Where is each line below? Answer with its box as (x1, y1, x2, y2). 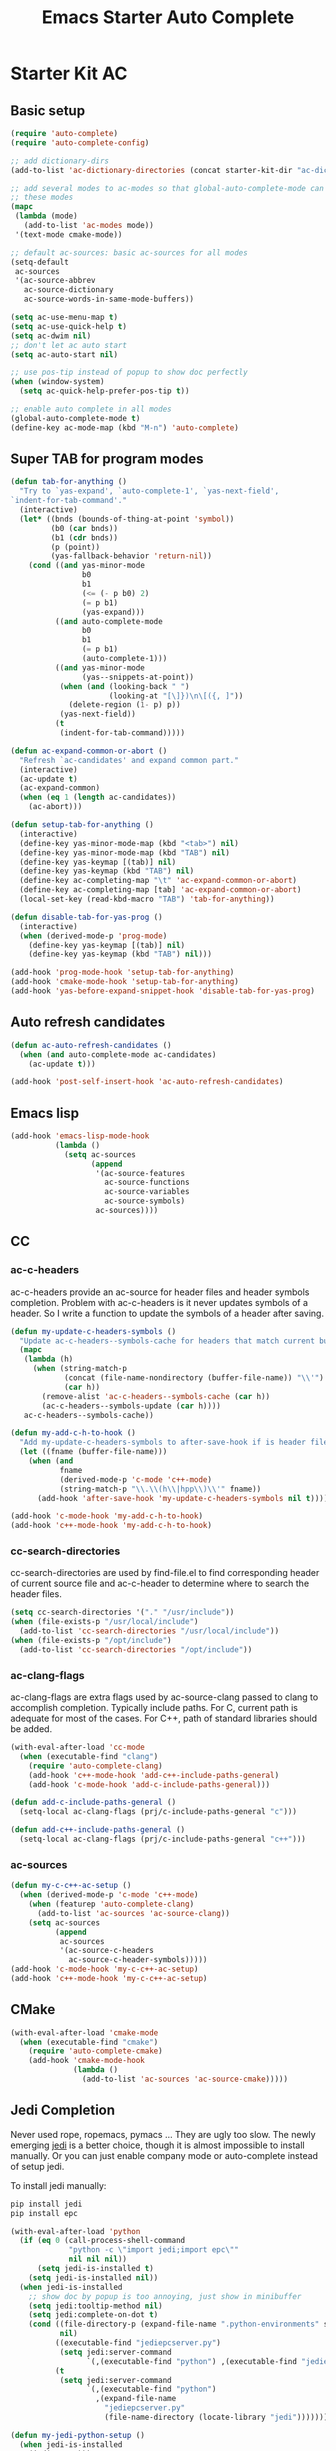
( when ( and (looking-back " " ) (59, 681, 190, 691)
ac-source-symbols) (104, 1196, 186, 1206)
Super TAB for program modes (10, 451, 204, 468)
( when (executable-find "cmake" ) (19, 2037, 159, 2047)
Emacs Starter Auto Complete (41, 6, 295, 29)
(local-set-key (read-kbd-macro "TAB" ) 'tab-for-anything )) (19, 894, 275, 905)
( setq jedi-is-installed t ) (36, 2264, 155, 2274)
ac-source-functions (104, 1177, 190, 1188)
